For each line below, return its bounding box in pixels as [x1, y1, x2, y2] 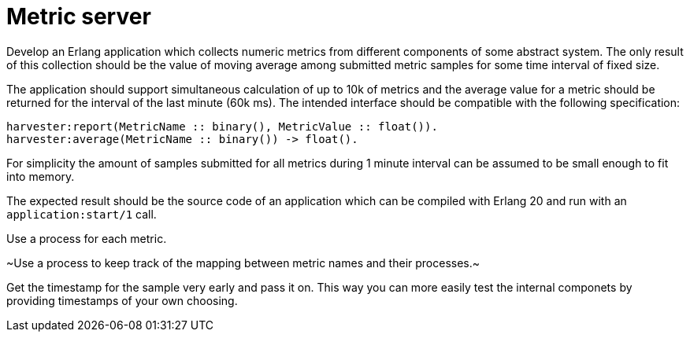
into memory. [6, 169, 75, 183]
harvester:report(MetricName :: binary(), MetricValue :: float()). [6, 119, 438, 133]
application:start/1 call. [6, 207, 157, 221]
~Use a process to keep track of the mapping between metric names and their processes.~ [6, 255, 480, 270]
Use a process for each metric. [6, 231, 167, 245]
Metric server [6, 3, 151, 30]
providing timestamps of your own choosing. [6, 293, 238, 307]
